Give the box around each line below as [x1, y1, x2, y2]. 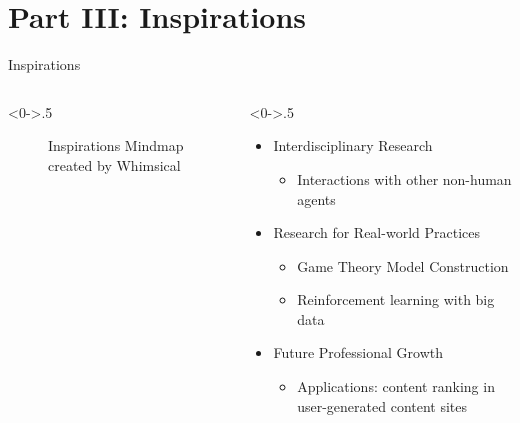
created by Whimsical [48, 154, 181, 175]
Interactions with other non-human [297, 168, 512, 189]
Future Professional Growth [273, 342, 443, 363]
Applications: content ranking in [297, 376, 495, 397]
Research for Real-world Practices [273, 222, 480, 243]
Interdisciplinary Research [273, 135, 433, 156]
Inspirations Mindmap [48, 135, 184, 156]
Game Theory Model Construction [297, 255, 509, 276]
